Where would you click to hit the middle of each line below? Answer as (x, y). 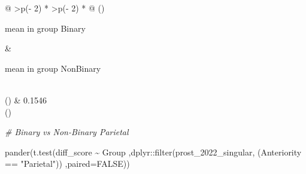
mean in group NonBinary (53, 68)
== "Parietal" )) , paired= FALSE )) (67, 164)
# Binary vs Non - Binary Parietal (67, 132)
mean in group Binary (45, 28)
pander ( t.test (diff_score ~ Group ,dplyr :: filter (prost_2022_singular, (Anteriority (153, 152)
